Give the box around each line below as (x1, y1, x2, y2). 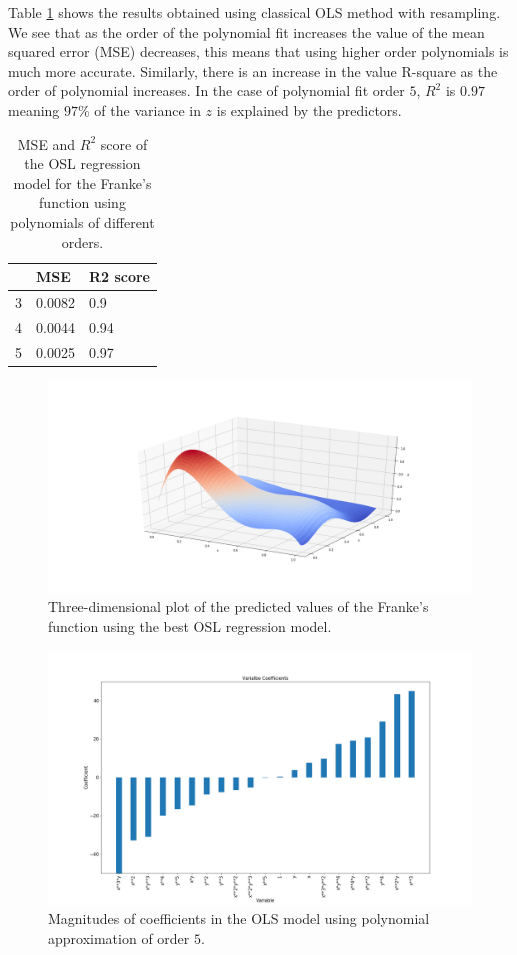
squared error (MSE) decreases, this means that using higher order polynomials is (8, 41, 509, 62)
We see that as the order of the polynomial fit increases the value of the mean (8, 21, 485, 42)
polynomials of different (10, 211, 155, 232)
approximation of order (48, 927, 190, 948)
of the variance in (94, 99, 201, 120)
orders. (61, 231, 104, 252)
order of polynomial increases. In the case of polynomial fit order (8, 80, 405, 101)
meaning (8, 99, 60, 120)
